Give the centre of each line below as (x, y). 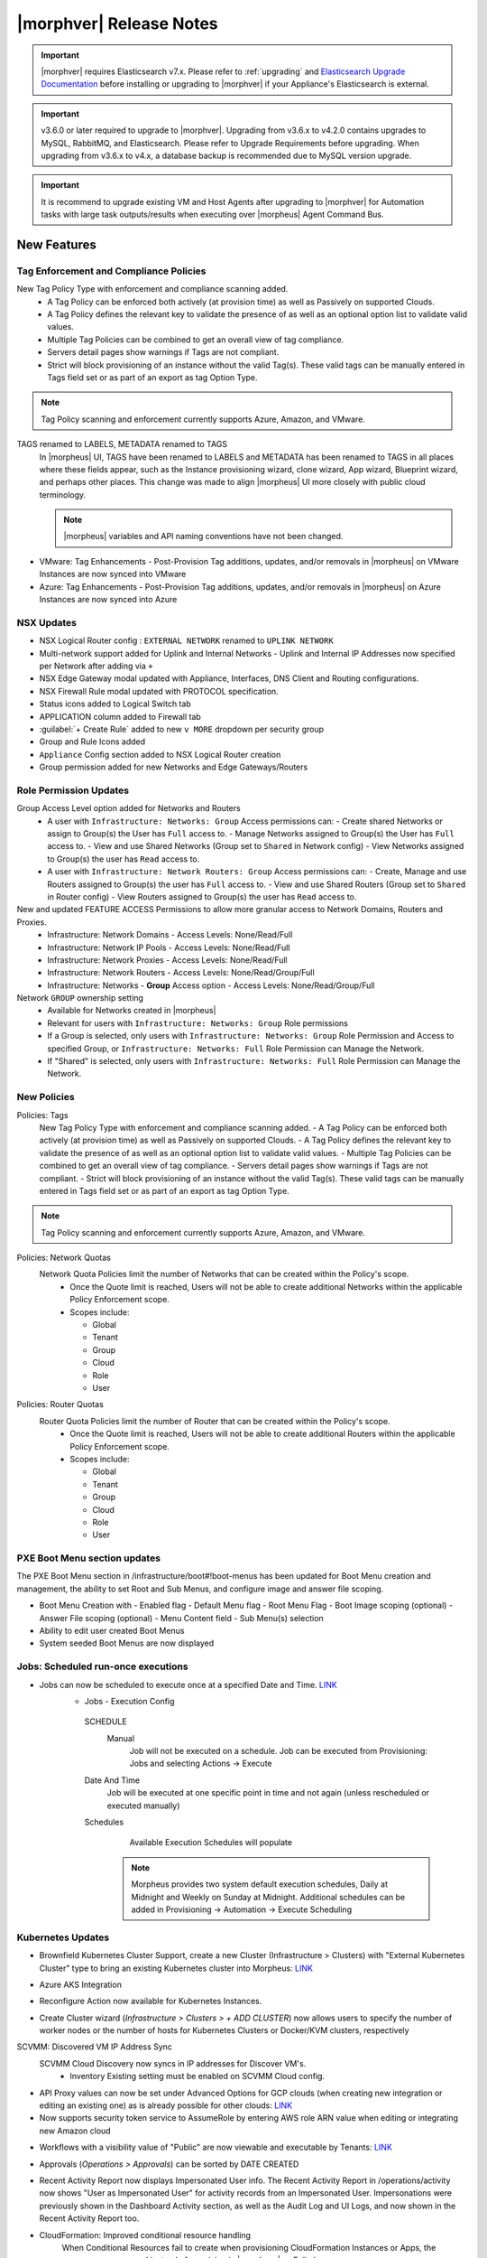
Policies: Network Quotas (64, 1258)
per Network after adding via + (96, 666)
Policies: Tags (42, 1115)
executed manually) (143, 1805)
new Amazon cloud (75, 2131)
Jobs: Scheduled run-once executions (102, 1666)
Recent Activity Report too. (89, 2218)
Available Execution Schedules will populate (211, 1843)
